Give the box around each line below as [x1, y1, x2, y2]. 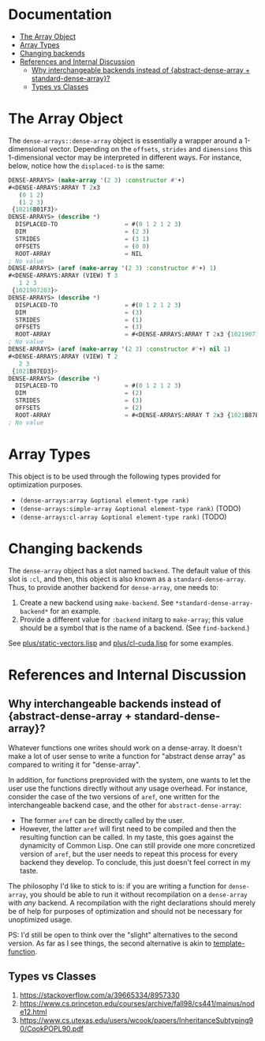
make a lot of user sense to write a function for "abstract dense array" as [8, 751, 246, 761]
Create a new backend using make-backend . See [19, 598, 174, 607]
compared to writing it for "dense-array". [8, 760, 140, 769]
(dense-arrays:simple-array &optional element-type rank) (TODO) [19, 503, 241, 513]
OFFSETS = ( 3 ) [15, 323, 144, 331]
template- [213, 938, 245, 948]
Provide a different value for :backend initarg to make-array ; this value [19, 614, 244, 624]
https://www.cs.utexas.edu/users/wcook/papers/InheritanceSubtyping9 [19, 1016, 254, 1025]
